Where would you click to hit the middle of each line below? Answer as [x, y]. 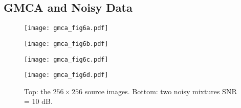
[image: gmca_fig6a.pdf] [66, 28]
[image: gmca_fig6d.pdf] [66, 75]
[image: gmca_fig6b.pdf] [66, 44]
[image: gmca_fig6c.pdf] [66, 59]
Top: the [37, 91]
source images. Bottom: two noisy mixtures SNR [161, 91]
